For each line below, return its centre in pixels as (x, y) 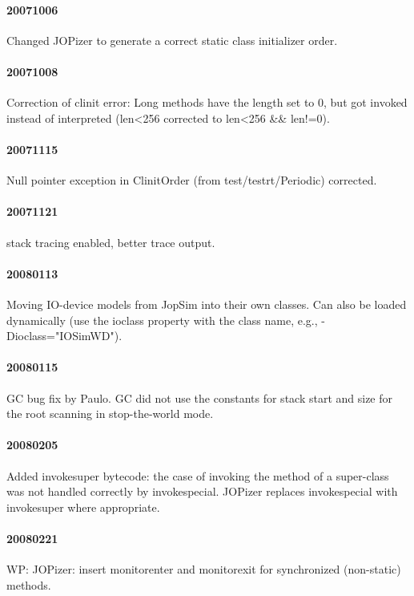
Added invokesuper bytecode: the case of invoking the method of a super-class (198, 475)
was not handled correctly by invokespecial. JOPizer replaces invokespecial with (202, 491)
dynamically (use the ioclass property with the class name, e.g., (162, 320)
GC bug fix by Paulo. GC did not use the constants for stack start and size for (200, 397)
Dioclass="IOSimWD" (60, 336)
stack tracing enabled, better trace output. (111, 242)
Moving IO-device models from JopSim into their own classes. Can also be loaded (207, 304)
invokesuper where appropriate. (83, 507)
